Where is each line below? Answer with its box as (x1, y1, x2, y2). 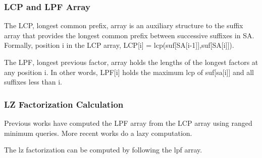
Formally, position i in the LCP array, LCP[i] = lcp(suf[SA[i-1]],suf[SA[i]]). (4, 40, 234, 50)
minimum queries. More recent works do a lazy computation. (4, 127, 192, 138)
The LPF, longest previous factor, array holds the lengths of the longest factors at (4, 57, 258, 67)
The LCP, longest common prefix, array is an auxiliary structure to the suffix (4, 20, 243, 31)
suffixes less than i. (4, 76, 63, 87)
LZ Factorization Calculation (4, 98, 124, 110)
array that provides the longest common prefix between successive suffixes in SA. (4, 30, 254, 40)
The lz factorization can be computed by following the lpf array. (4, 144, 202, 155)
